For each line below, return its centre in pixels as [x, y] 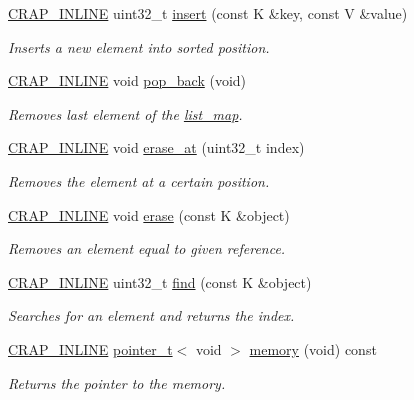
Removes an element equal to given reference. [147, 248]
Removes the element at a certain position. [139, 180]
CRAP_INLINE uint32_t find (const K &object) [160, 281]
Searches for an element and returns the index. [151, 315]
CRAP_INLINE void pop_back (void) [127, 80]
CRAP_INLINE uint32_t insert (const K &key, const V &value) [208, 13]
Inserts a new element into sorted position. [139, 46]
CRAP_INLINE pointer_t [90, 348]
